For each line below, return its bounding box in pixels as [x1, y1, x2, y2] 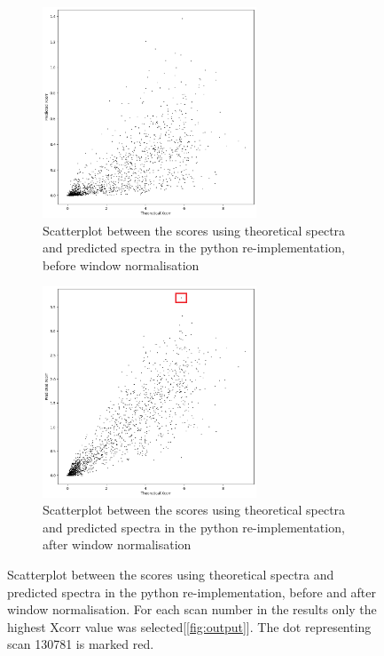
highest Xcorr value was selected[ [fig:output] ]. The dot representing [7, 617, 372, 636]
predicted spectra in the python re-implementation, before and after [7, 582, 377, 601]
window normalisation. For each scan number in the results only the [7, 600, 377, 619]
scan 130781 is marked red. [7, 635, 154, 653]
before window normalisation [43, 255, 200, 274]
